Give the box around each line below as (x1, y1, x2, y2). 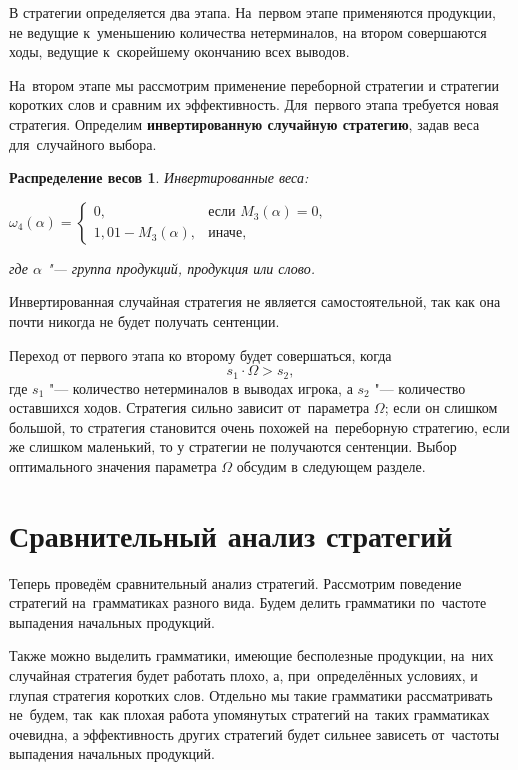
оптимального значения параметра (9, 455, 217, 476)
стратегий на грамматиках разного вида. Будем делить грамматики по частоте (9, 592, 487, 613)
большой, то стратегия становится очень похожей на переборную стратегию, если (9, 416, 510, 437)
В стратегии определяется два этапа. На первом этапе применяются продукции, (9, 2, 496, 22)
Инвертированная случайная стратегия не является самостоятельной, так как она (9, 291, 501, 312)
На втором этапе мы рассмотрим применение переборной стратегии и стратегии (9, 74, 499, 95)
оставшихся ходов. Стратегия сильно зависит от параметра (9, 397, 370, 418)
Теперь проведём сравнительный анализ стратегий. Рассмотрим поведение (9, 572, 462, 593)
